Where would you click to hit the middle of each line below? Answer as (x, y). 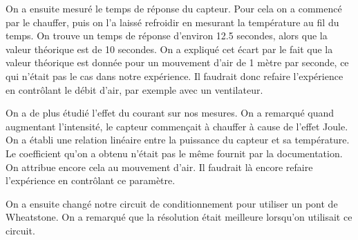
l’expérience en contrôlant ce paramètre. (91, 180)
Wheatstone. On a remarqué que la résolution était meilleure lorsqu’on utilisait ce (179, 217)
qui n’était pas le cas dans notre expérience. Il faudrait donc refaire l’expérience (175, 76)
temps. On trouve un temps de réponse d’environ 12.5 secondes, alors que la (167, 36)
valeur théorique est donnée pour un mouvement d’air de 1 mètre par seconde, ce (177, 62)
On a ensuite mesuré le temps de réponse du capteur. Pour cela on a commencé (174, 8)
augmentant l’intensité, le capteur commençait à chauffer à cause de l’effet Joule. (177, 126)
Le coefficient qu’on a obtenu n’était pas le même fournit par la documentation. (174, 153)
